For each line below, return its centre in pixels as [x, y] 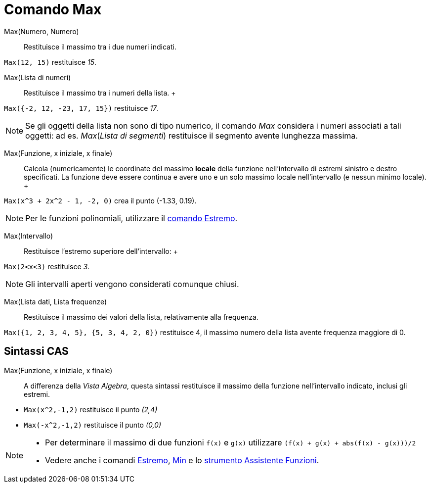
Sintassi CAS [36, 351]
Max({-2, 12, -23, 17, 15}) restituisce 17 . [82, 108]
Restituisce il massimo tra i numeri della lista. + [100, 93]
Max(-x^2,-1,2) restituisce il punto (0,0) [93, 425]
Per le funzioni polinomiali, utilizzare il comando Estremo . [131, 218]
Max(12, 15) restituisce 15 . [50, 62]
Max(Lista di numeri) [38, 77]
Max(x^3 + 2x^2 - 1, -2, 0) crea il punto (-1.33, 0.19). [100, 200]
